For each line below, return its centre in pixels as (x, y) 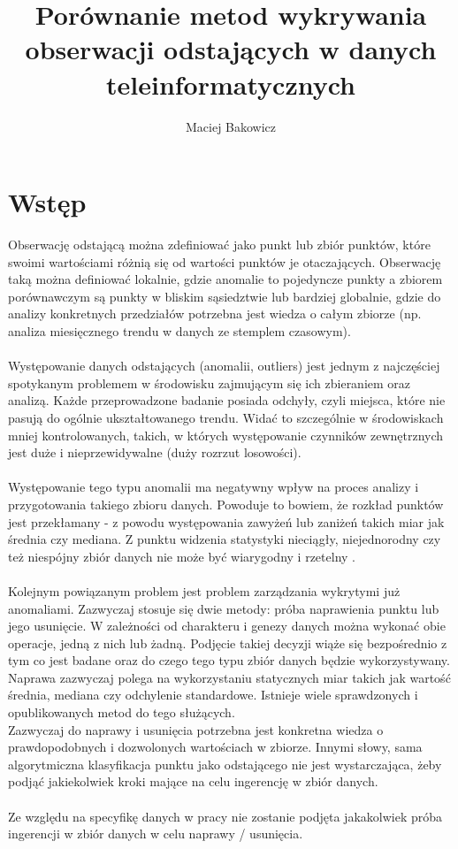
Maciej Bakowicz (231, 126)
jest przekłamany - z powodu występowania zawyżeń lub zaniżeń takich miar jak (226, 521)
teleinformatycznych (231, 84)
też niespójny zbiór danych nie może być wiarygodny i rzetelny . (182, 556)
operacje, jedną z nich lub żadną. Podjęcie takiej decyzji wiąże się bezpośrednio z (228, 642)
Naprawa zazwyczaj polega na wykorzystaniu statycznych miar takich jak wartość (229, 677)
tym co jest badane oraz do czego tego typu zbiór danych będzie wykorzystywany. (229, 660)
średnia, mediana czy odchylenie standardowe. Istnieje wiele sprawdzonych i (213, 695)
